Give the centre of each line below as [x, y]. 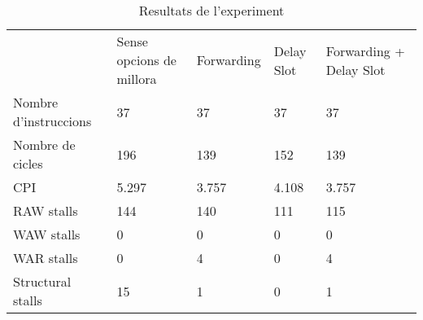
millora [137, 79]
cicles [28, 163]
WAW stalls [47, 234]
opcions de [146, 60]
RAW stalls [46, 210]
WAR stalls [46, 258]
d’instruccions [52, 121]
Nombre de [44, 145]
